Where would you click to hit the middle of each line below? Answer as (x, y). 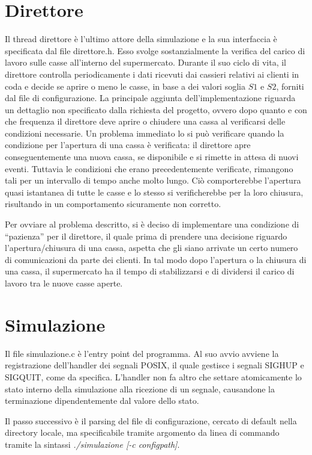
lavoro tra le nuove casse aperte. (64, 283)
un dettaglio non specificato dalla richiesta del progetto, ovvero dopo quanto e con (156, 109)
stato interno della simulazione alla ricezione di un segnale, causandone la (140, 388)
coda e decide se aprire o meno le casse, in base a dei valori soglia (125, 86)
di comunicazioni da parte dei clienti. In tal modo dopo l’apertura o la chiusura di (156, 259)
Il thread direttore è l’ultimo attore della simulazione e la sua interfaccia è (141, 39)
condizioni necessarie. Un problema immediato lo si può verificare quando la (145, 133)
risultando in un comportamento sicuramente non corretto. (113, 204)
